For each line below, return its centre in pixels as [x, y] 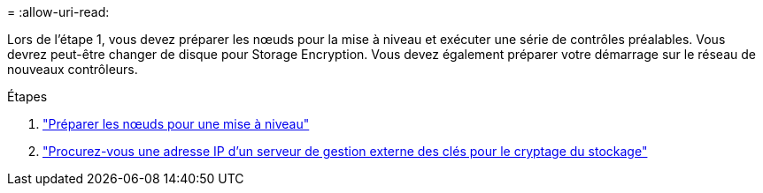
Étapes [27, 96]
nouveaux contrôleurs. [73, 69]
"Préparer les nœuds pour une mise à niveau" [176, 124]
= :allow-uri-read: [58, 12]
